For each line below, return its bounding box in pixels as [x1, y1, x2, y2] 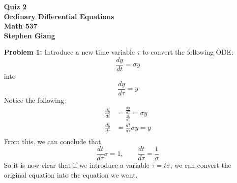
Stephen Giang [4, 30, 56, 40]
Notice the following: [4, 94, 66, 105]
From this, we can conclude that [4, 136, 101, 146]
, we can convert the [170, 160, 231, 170]
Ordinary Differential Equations [4, 11, 114, 21]
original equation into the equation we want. [4, 170, 138, 180]
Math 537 [4, 21, 37, 31]
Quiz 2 [4, 1, 27, 11]
